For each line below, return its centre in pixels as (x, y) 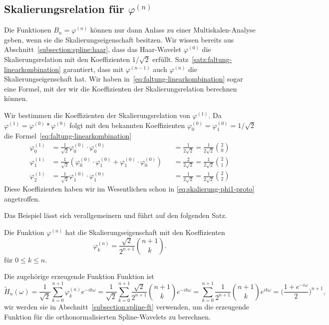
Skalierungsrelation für (64, 9)
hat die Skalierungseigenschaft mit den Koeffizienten (145, 232)
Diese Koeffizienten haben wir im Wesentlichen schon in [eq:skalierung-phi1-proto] (129, 189)
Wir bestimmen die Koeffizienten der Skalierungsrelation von (97, 115)
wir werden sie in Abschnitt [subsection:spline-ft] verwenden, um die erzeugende (127, 307)
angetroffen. (22, 198)
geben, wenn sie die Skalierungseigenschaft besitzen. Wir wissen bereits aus (119, 39)
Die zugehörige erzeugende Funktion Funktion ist (79, 276)
